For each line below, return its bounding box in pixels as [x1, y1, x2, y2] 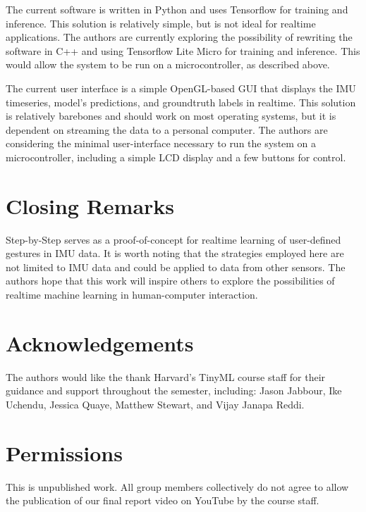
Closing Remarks [6, 191, 175, 220]
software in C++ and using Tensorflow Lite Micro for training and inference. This [6, 43, 360, 58]
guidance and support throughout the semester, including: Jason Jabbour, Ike [6, 383, 342, 398]
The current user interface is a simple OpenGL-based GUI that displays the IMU [6, 80, 356, 95]
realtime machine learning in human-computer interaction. [6, 287, 258, 302]
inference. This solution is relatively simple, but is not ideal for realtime [6, 15, 316, 30]
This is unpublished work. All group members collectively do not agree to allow [6, 479, 349, 494]
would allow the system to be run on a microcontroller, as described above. [6, 57, 330, 72]
